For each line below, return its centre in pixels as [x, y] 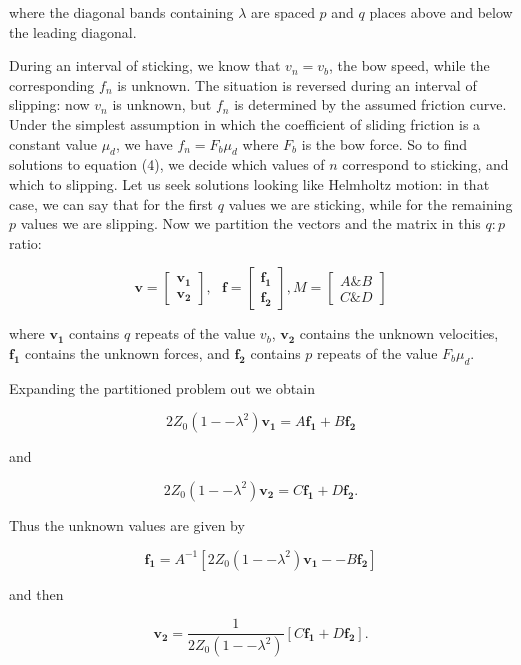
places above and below [441, 12]
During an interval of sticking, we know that [145, 65]
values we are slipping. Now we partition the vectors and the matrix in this [250, 223]
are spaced [283, 12]
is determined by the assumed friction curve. [370, 104]
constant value [53, 143]
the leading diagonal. [73, 31]
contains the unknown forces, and [127, 352]
